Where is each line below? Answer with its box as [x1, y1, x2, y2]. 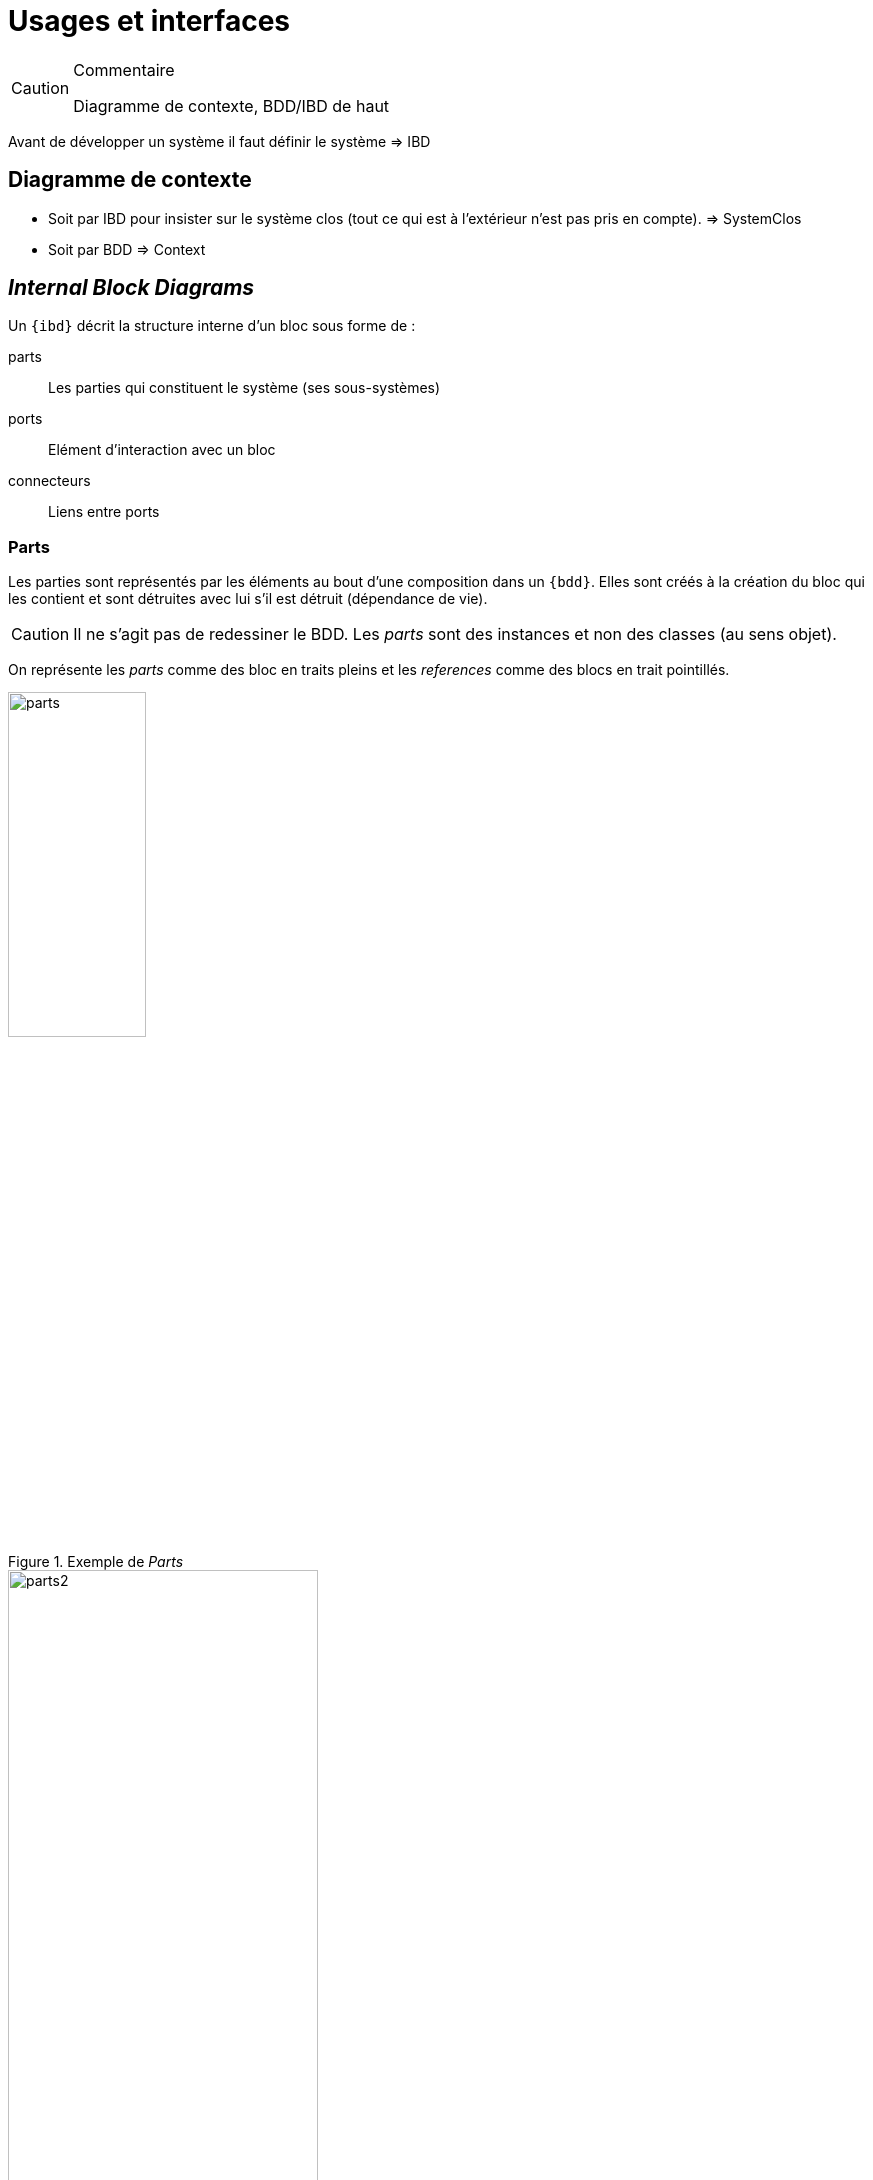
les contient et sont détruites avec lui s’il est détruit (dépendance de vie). [8, 590, 488, 608]
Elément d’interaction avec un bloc [48, 441, 276, 459]
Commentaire [73, 59, 175, 80]
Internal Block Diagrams [8, 275, 255, 301]
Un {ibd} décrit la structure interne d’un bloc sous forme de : [8, 317, 416, 335]
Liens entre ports [48, 503, 160, 521]
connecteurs [8, 472, 91, 490]
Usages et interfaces [8, 4, 290, 38]
